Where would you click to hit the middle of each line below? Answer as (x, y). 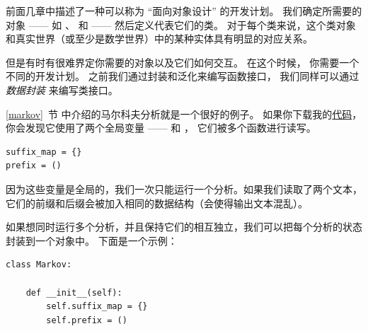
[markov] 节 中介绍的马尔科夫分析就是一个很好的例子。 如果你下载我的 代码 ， (184, 114)
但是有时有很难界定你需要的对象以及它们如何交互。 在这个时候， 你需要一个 (183, 62)
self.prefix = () (87, 320)
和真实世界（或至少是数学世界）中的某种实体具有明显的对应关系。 (159, 39)
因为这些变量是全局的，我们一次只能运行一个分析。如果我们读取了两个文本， (184, 188)
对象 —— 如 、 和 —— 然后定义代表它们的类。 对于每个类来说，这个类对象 (181, 24)
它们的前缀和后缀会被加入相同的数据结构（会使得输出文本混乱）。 (157, 203)
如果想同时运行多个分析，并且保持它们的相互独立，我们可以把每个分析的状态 (184, 227)
